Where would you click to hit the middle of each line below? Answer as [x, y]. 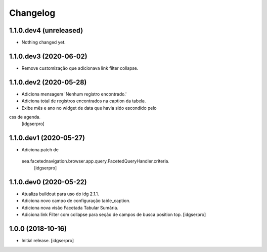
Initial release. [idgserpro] [48, 241]
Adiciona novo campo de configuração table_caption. [76, 201]
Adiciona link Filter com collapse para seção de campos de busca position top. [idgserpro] [114, 214]
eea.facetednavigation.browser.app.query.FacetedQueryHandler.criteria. [95, 161]
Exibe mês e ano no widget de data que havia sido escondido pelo [89, 108]
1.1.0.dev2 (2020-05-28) [48, 82]
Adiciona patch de [40, 150]
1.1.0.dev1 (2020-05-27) [47, 138]
